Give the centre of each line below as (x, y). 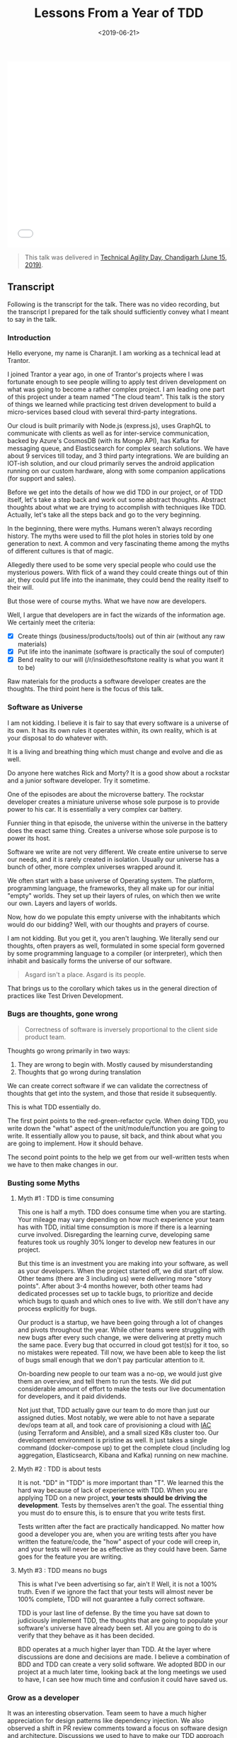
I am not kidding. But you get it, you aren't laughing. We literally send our (113, 938)
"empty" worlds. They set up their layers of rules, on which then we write (114, 895)
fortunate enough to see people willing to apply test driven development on (117, 382)
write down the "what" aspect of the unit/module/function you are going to (116, 1128)
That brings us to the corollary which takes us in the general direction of (112, 988)
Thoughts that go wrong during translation (79, 1072)
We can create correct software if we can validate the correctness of (108, 1085)
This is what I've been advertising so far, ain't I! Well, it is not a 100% (117, 1584)
